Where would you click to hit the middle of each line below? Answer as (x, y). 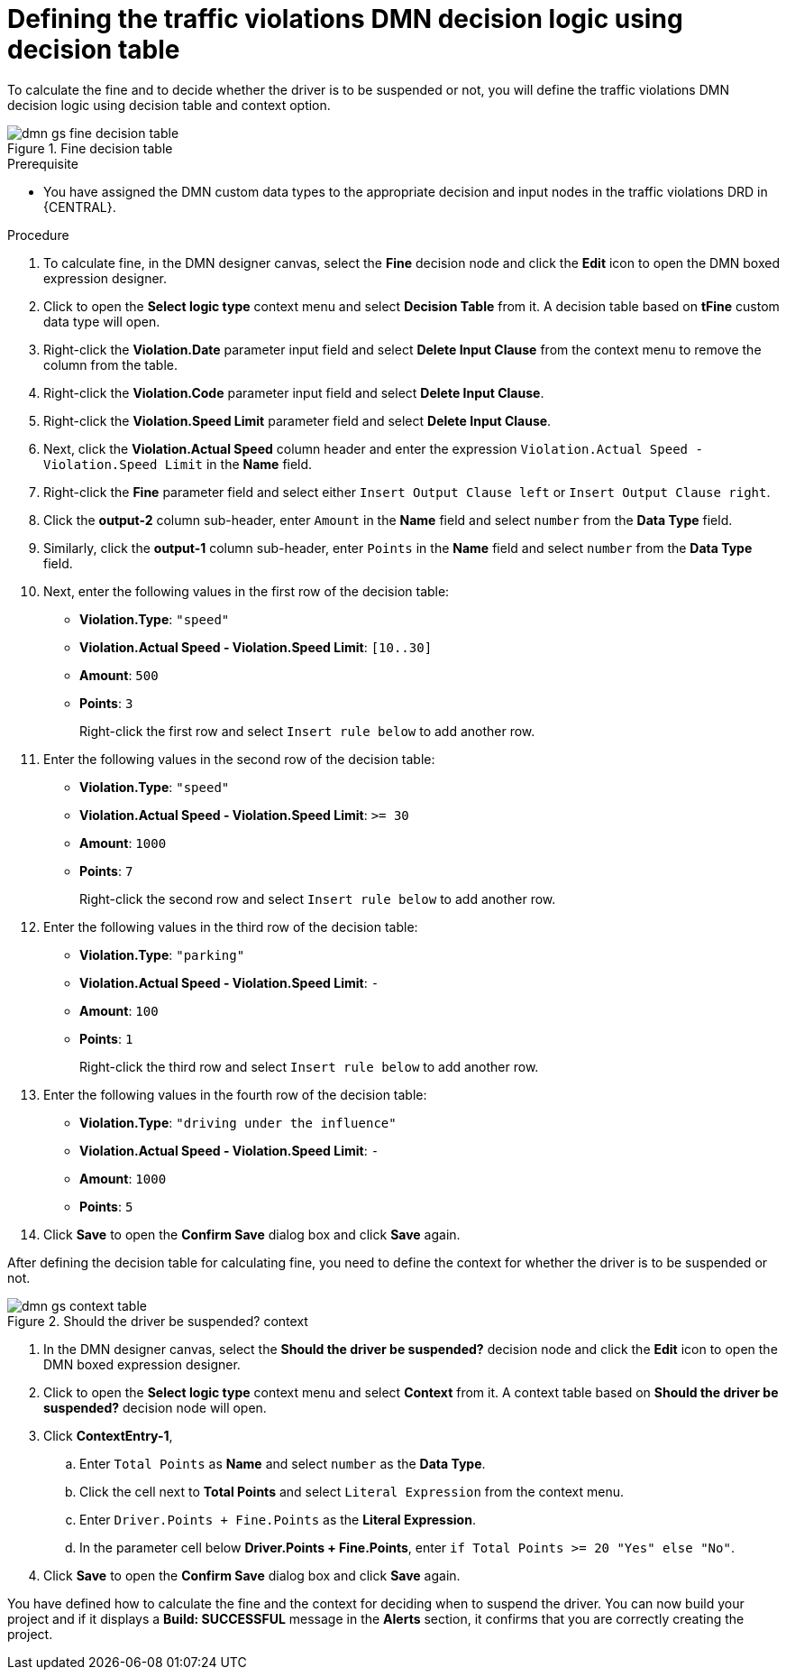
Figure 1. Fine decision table (90, 148)
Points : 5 (106, 1206)
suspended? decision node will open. (155, 1407)
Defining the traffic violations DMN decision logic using (345, 19)
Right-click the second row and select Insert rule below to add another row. (318, 898)
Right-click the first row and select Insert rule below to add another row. (307, 731)
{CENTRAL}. (80, 207)
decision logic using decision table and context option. (169, 105)
